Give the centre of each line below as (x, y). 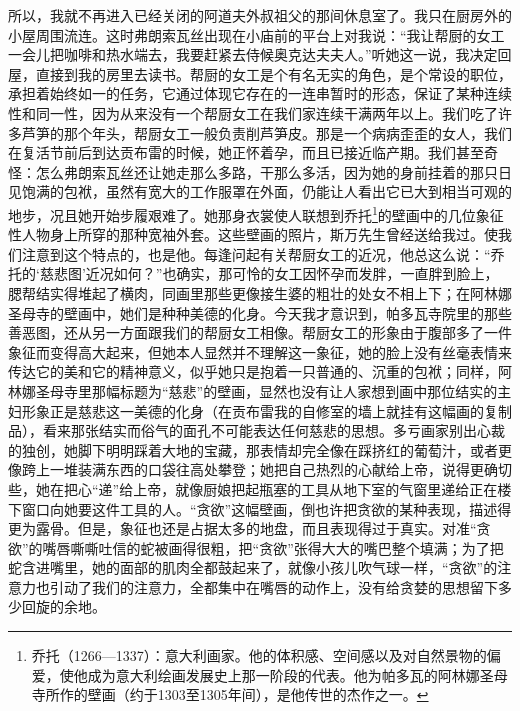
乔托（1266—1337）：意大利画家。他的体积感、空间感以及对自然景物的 (259, 655)
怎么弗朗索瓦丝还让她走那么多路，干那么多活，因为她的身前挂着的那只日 (273, 171)
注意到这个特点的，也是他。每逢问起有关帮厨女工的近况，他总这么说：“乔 (263, 253)
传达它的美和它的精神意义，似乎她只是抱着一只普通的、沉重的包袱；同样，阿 (260, 371)
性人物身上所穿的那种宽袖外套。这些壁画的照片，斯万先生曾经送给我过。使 (253, 234)
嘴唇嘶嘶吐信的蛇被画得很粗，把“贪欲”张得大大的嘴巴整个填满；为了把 (273, 547)
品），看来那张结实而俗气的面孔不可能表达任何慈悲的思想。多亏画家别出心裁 (256, 430)
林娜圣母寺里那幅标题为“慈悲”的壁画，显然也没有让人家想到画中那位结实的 (253, 390)
